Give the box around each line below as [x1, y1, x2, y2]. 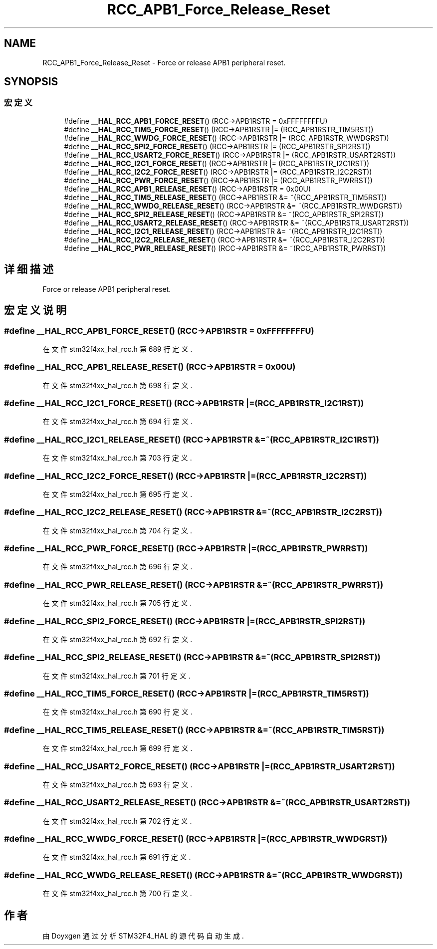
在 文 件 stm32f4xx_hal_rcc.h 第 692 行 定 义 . [42, 635, 193, 644]
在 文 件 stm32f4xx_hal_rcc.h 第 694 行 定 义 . [42, 417, 193, 426]
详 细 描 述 [4, 263, 53, 276]
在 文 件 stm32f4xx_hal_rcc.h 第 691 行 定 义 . [42, 853, 191, 862]
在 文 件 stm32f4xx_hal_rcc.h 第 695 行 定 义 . [42, 489, 193, 498]
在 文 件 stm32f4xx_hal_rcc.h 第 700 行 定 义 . [42, 889, 192, 898]
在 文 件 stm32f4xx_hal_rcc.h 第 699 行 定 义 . [42, 744, 193, 753]
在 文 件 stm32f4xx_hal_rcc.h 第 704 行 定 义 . [42, 526, 193, 535]
